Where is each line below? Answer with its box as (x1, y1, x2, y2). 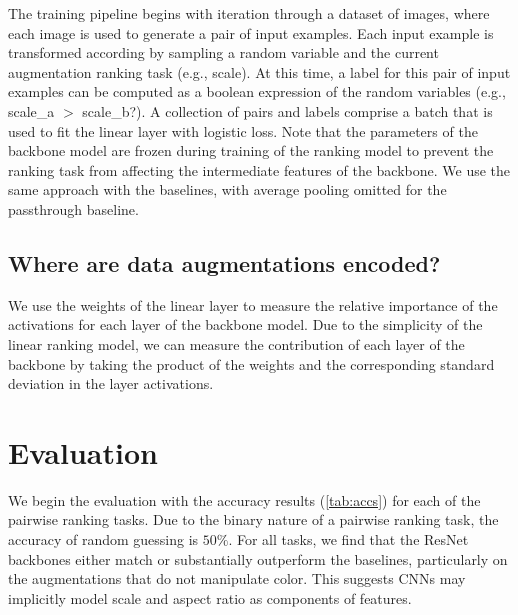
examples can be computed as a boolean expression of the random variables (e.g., (8, 81, 506, 102)
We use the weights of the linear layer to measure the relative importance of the (8, 294, 498, 315)
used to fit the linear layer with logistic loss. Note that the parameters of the (8, 120, 478, 141)
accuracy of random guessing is (8, 529, 199, 550)
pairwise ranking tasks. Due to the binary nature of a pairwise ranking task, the (8, 509, 499, 530)
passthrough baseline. (8, 198, 139, 219)
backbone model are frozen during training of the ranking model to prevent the (8, 140, 494, 161)
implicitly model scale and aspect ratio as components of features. (8, 587, 412, 608)
